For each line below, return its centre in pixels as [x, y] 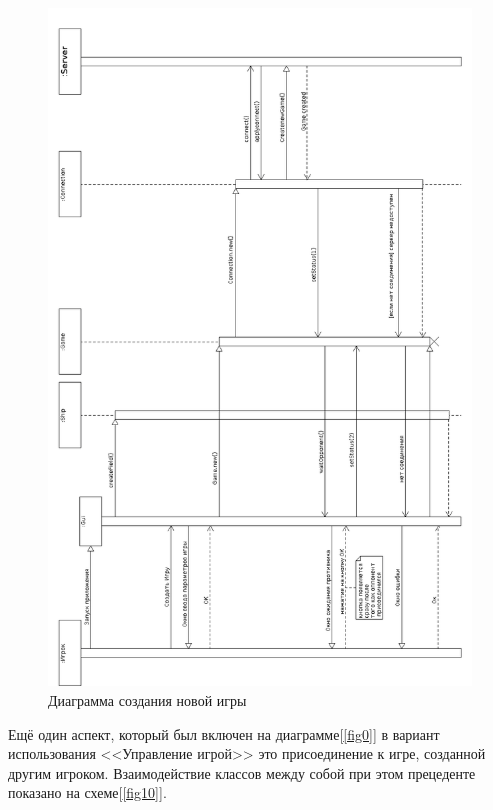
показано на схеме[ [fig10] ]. [87, 792]
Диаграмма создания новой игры [147, 699]
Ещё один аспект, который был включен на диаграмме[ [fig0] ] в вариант [224, 733]
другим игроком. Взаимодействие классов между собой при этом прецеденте [242, 772]
